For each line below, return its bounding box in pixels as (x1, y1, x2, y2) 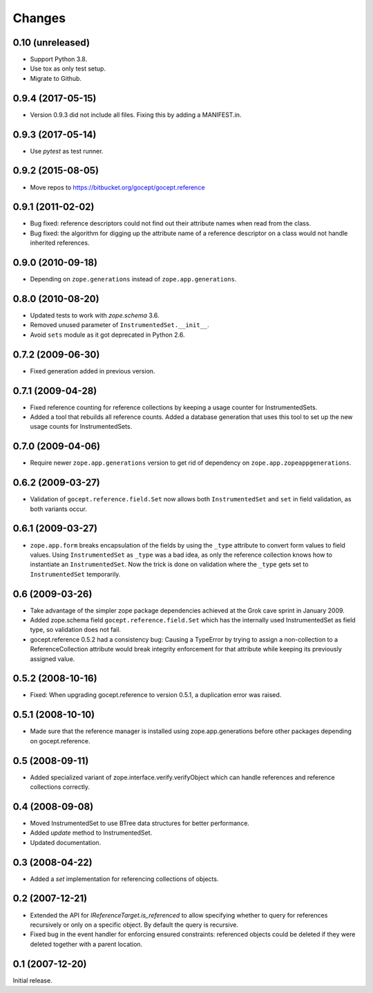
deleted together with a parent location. (30, 940, 143, 948)
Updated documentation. (30, 838, 102, 846)
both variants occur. (30, 505, 88, 513)
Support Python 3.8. (30, 55, 88, 64)
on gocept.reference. (30, 736, 90, 745)
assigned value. (30, 654, 75, 663)
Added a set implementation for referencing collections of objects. (30, 875, 219, 883)
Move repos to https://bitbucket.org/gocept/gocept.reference (30, 183, 205, 192)
